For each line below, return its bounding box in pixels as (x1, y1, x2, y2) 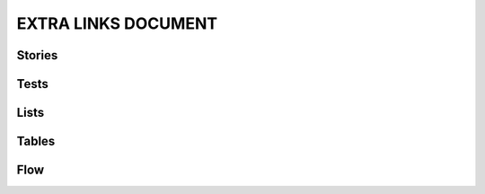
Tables (16, 134, 56, 149)
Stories (16, 48, 58, 63)
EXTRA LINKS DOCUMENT (16, 13, 218, 33)
